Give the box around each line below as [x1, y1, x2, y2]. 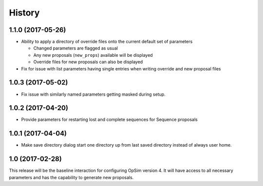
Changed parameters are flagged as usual [33, 45, 118, 51]
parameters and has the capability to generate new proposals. [9, 174, 134, 180]
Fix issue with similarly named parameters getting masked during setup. [21, 91, 166, 97]
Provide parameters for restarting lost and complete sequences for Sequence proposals [21, 117, 198, 122]
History [9, 7, 40, 18]
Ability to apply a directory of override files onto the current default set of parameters [21, 39, 193, 45]
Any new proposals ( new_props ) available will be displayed [33, 52, 153, 58]
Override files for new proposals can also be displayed [33, 59, 143, 65]
